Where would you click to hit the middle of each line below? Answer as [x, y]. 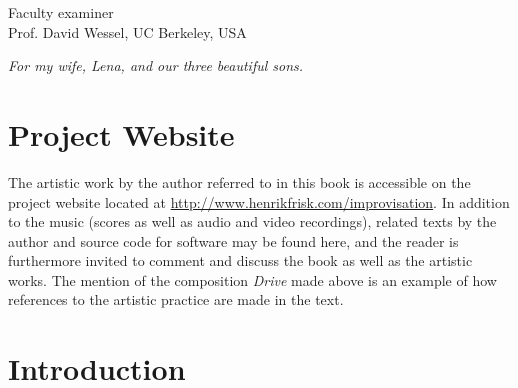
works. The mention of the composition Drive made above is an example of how [252, 279]
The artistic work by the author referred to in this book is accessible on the [239, 181]
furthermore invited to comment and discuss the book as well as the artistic [240, 260]
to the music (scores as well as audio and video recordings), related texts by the [252, 221]
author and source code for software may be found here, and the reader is [233, 240]
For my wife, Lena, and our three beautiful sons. [156, 65]
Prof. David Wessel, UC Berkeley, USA [127, 31]
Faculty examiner [61, 12]
